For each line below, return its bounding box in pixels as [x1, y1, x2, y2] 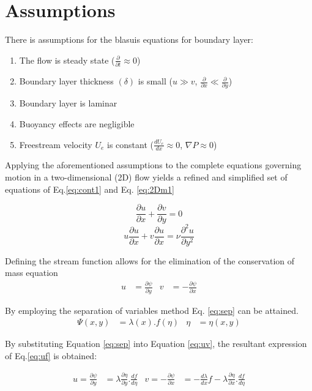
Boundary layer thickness [19, 75, 114, 88]
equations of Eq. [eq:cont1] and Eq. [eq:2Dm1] [5, 182, 174, 195]
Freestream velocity [19, 138, 92, 151]
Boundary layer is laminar [19, 97, 117, 110]
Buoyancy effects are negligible [19, 117, 135, 130]
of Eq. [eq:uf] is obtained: [5, 349, 97, 362]
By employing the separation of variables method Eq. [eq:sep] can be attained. [5, 303, 299, 316]
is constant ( [106, 138, 154, 151]
